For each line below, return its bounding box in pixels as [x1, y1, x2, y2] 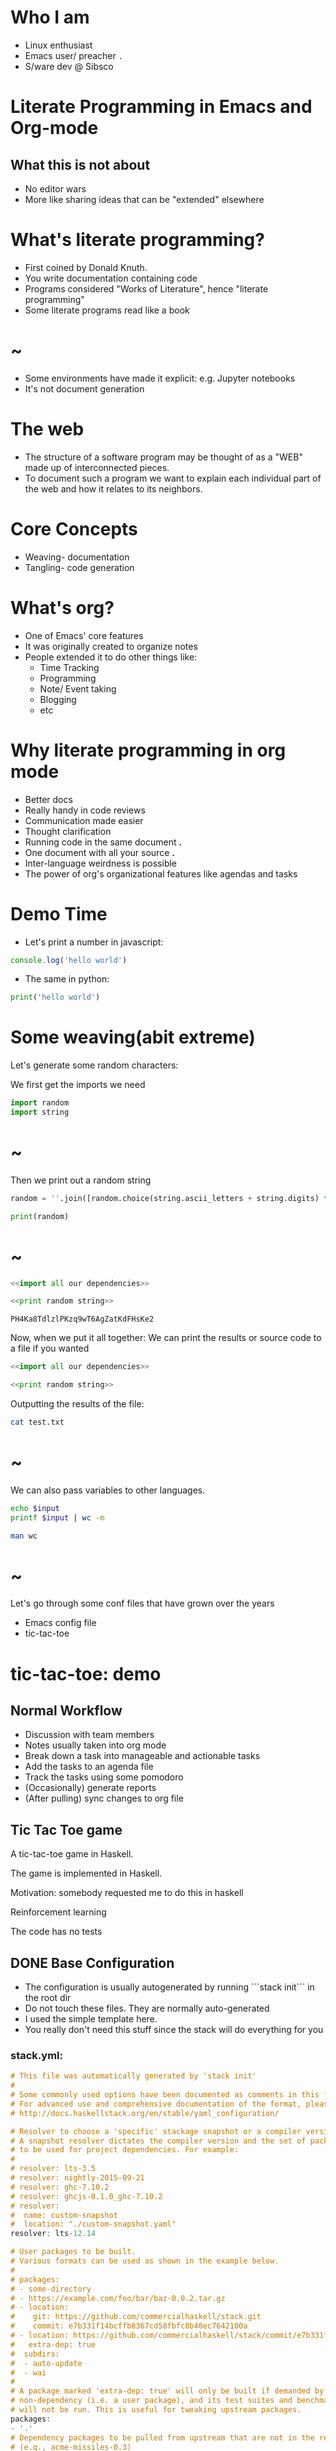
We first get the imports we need [10, 1079, 146, 1091]
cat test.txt [10, 1417, 65, 1428]
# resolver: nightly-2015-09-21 [10, 2173, 145, 2183]
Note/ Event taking [39, 682, 117, 695]
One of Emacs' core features [24, 629, 144, 641]
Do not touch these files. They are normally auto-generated [24, 2002, 270, 2015]
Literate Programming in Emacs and [10, 96, 313, 118]
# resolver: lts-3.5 [10, 2164, 97, 2174]
